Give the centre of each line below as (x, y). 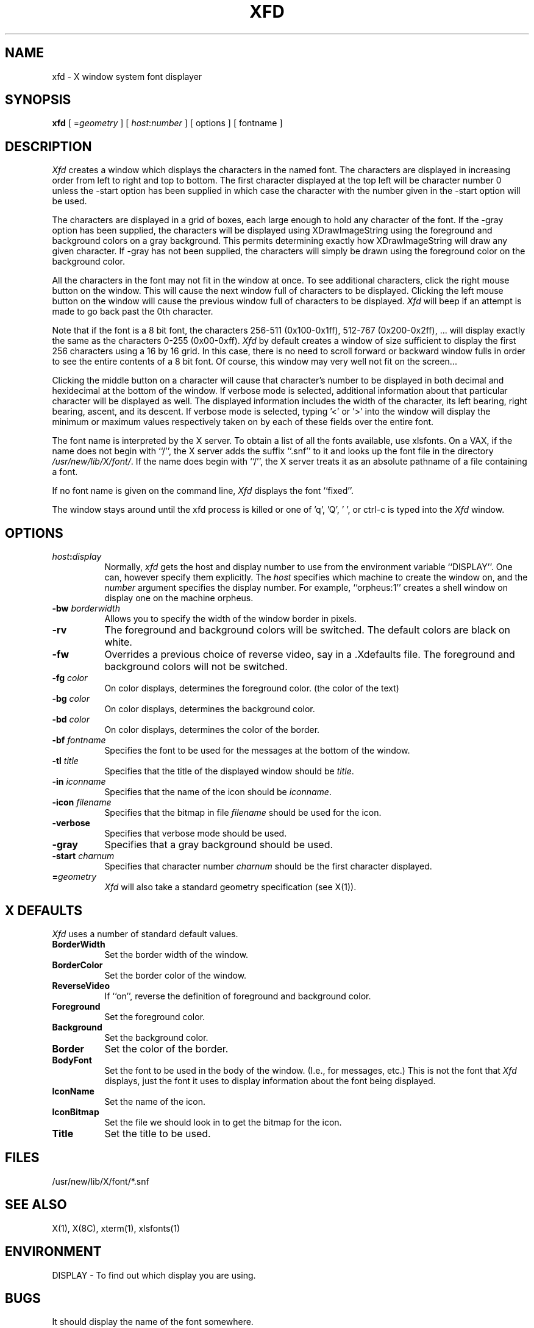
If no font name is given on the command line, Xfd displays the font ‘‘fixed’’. (203, 491)
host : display (77, 557)
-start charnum (83, 856)
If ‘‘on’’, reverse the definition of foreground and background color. (238, 996)
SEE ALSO (36, 1205)
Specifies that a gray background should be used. (219, 845)
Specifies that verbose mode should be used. (196, 834)
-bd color (71, 719)
